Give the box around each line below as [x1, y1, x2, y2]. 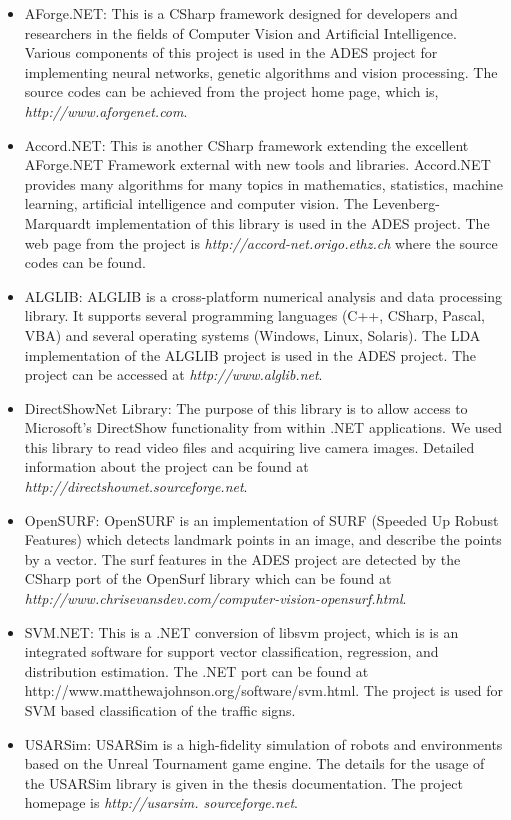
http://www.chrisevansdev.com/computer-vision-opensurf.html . [24, 588, 407, 609]
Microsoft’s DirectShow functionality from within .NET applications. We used [24, 417, 503, 438]
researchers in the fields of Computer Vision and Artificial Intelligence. [24, 22, 457, 43]
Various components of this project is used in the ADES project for [24, 42, 438, 63]
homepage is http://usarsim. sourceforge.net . [24, 792, 298, 813]
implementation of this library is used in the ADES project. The [95, 212, 490, 233]
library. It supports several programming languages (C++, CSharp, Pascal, [24, 305, 485, 326]
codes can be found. [24, 252, 146, 273]
